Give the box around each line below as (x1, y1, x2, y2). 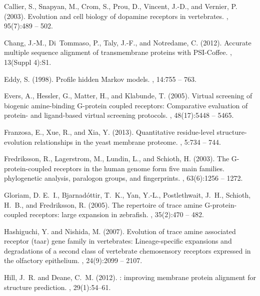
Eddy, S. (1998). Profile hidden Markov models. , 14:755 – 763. (4, 73, 196, 84)
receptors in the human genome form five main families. (53, 163, 224, 173)
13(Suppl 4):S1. (4, 56, 51, 67)
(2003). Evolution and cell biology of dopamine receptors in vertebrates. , (4, 10, 228, 21)
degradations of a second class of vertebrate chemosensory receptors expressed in (4, 245, 251, 256)
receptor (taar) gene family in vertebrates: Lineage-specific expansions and (4, 236, 232, 246)
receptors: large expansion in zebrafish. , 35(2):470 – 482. (29, 209, 204, 220)
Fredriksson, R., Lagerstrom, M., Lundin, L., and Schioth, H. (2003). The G (4, 153, 237, 164)
